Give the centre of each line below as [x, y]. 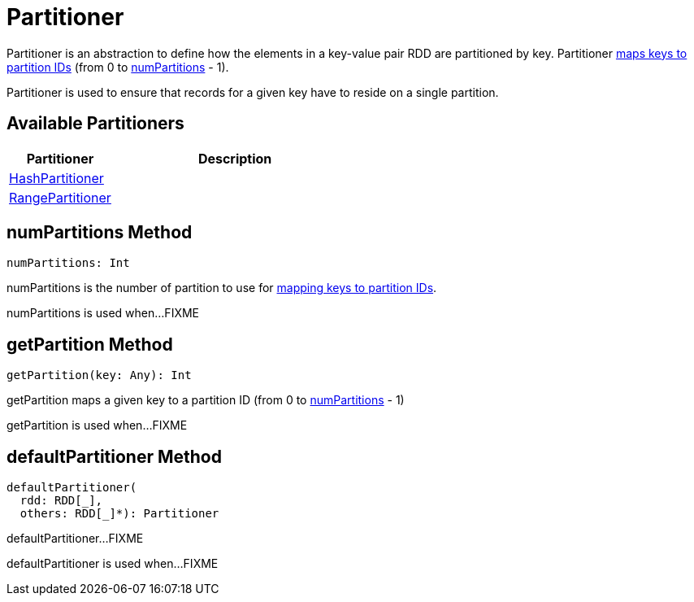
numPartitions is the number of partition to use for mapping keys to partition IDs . [222, 288]
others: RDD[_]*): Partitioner [119, 514]
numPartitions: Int [68, 263]
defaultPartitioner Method [114, 456]
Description [235, 158]
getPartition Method [90, 344]
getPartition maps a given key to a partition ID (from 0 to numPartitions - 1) [206, 400]
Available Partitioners [95, 124]
